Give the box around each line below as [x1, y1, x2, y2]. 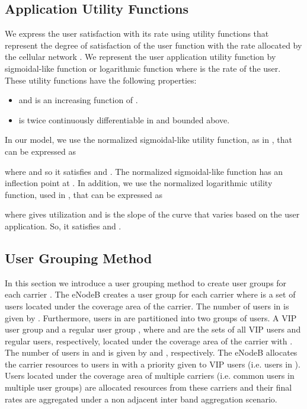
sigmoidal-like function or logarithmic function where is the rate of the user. [5, 62, 281, 74]
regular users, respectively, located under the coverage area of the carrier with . [5, 334, 293, 347]
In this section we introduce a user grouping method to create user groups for [5, 276, 287, 289]
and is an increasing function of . [18, 94, 138, 106]
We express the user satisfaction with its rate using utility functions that [5, 27, 269, 40]
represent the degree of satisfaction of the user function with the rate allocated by [5, 39, 302, 51]
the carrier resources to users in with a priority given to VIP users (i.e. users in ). [5, 357, 300, 370]
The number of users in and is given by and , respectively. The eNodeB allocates [5, 346, 298, 359]
